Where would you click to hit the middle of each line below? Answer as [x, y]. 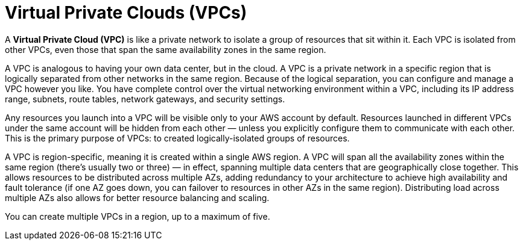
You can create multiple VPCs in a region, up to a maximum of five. [138, 216]
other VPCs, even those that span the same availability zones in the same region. [166, 49]
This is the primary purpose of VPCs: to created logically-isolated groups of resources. [177, 138]
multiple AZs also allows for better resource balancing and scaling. [137, 197]
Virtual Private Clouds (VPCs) [126, 13]
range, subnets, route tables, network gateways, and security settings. [145, 99]
